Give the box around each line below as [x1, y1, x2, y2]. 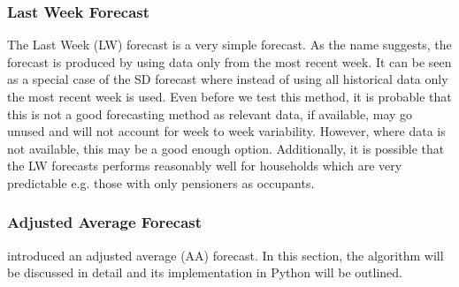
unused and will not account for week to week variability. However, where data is [7, 122, 446, 140]
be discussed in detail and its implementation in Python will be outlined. [7, 263, 402, 282]
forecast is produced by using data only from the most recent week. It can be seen [7, 52, 452, 71]
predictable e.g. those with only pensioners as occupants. [7, 173, 315, 192]
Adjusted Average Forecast [7, 211, 203, 233]
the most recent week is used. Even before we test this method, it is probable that [7, 87, 452, 105]
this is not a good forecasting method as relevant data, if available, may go [7, 104, 413, 123]
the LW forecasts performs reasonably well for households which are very [7, 156, 402, 175]
